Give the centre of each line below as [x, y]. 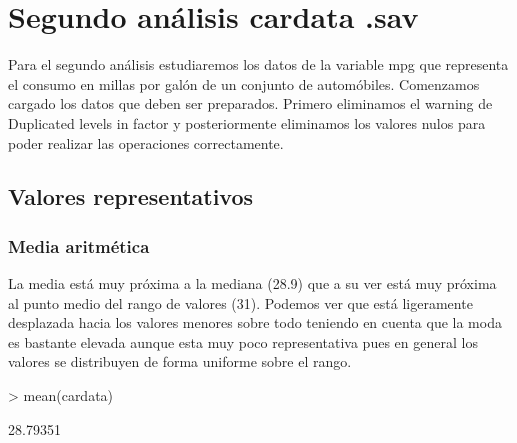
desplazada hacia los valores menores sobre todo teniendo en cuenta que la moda [255, 322]
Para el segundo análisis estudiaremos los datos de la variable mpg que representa [258, 64]
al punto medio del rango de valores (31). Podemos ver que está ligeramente [240, 302]
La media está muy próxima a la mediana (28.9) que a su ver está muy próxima [252, 283]
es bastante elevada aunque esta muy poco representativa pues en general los [243, 341]
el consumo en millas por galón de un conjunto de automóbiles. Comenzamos [244, 83]
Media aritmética [79, 245]
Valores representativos [131, 196]
